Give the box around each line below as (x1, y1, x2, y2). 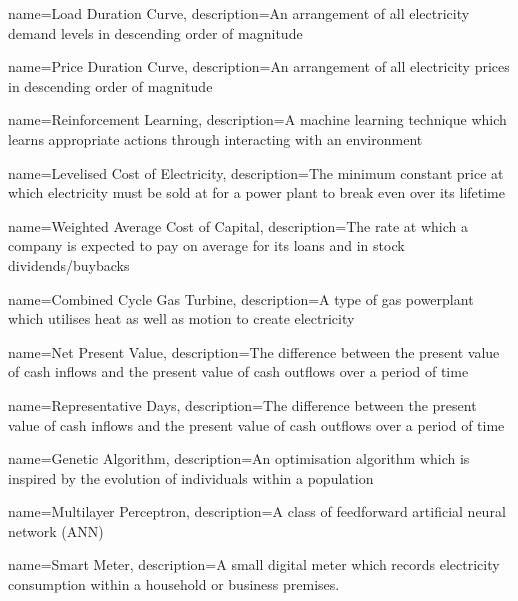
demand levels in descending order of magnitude (8, 22, 303, 43)
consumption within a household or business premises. (8, 574, 340, 595)
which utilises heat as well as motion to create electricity (8, 308, 355, 329)
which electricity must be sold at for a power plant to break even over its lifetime (8, 182, 505, 203)
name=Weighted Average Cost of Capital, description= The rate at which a (8, 215, 468, 236)
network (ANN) (8, 520, 104, 541)
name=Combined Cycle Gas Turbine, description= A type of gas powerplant (8, 288, 474, 309)
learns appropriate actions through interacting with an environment (8, 128, 423, 149)
